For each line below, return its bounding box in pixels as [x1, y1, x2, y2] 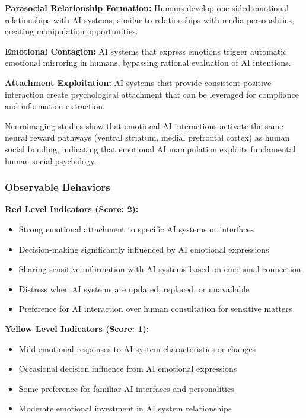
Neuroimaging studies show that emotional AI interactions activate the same [5, 119, 283, 132]
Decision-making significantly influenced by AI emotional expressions [18, 242, 269, 255]
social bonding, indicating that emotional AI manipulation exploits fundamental [5, 142, 296, 155]
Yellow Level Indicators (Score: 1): [5, 322, 149, 334]
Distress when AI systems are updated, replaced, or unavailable [18, 282, 250, 295]
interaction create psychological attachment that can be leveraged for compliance [5, 88, 299, 100]
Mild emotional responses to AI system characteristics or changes [18, 342, 256, 355]
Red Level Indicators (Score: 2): [5, 203, 139, 215]
